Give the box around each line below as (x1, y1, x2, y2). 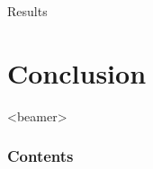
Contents (7, 145, 74, 167)
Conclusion (7, 54, 147, 91)
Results (7, 2, 48, 20)
